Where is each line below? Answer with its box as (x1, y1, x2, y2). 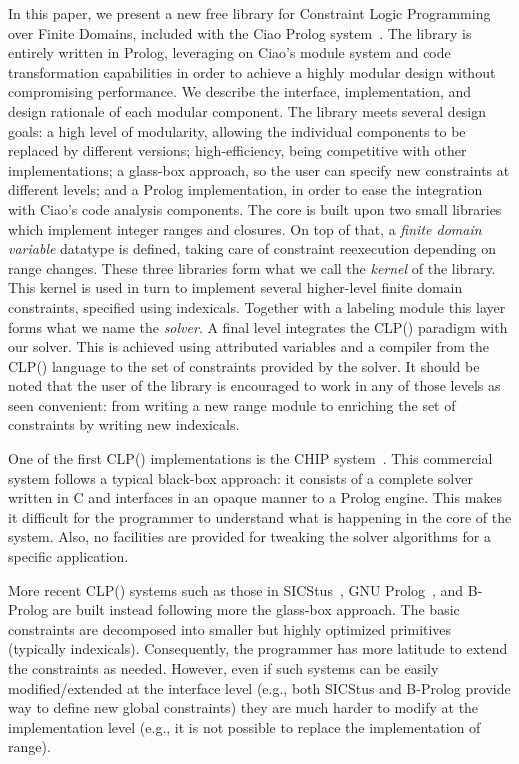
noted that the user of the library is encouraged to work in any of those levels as (8, 375, 501, 396)
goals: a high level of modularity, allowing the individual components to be (8, 120, 466, 141)
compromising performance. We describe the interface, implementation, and (8, 81, 472, 102)
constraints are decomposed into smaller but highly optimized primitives (8, 618, 452, 639)
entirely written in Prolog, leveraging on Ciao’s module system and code (8, 42, 451, 63)
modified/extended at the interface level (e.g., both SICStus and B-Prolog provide (8, 677, 511, 698)
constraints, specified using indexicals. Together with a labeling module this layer (8, 296, 506, 317)
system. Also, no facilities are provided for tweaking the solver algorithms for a (8, 526, 491, 547)
